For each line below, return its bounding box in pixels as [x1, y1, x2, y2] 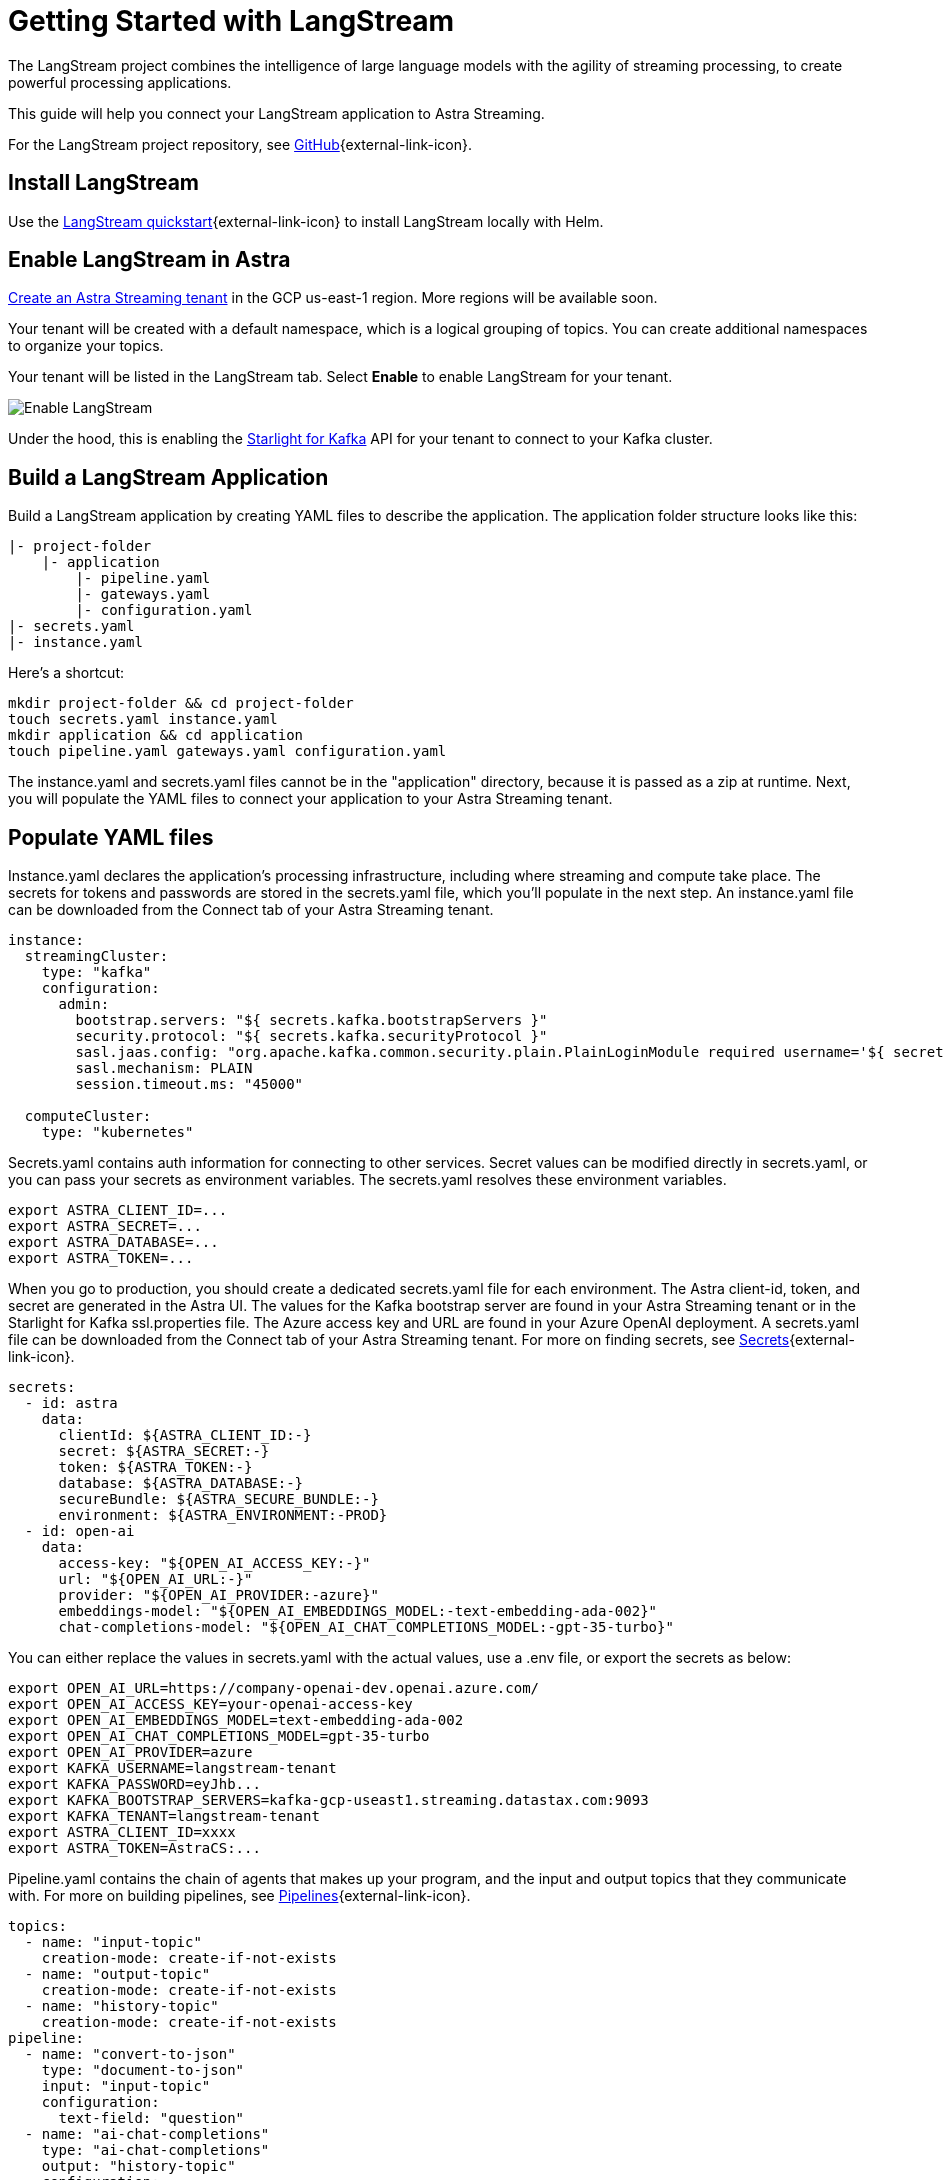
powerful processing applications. [8, 73, 232, 91]
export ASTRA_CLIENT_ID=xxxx [8, 1824, 236, 1841]
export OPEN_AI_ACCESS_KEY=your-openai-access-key [8, 1696, 413, 1713]
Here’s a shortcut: [8, 664, 125, 682]
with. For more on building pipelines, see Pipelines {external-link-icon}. [8, 1887, 471, 1905]
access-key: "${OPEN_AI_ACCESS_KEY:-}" [58, 1555, 371, 1572]
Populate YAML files [8, 824, 214, 850]
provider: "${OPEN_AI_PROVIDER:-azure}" [58, 1587, 379, 1604]
